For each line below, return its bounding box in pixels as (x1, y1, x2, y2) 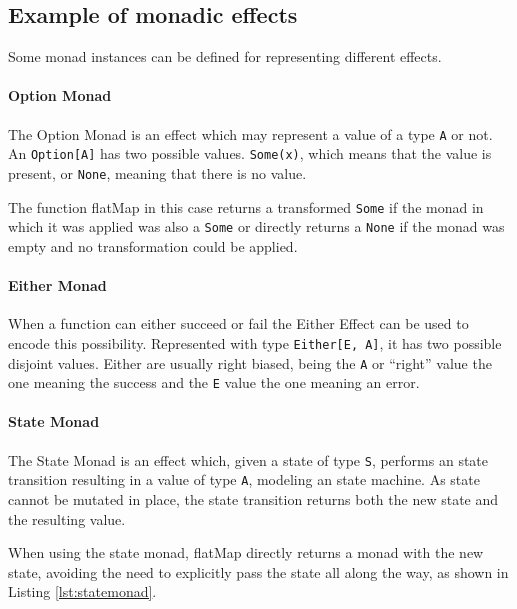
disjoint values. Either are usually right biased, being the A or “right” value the (8, 352, 492, 373)
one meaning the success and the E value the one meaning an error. (8, 372, 420, 393)
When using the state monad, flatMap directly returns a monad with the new (8, 542, 484, 563)
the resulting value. (8, 508, 126, 529)
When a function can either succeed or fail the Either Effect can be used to (8, 313, 469, 334)
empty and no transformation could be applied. (8, 235, 298, 256)
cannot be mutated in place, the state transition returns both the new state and (8, 488, 499, 509)
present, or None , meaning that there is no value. (8, 162, 307, 183)
